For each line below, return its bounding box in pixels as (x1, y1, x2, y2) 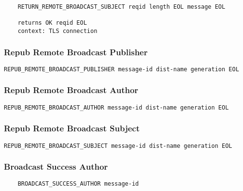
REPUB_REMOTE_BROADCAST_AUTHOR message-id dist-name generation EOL (4, 104, 229, 111)
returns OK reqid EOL (17, 19, 87, 27)
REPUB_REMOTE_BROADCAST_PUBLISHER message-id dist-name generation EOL (4, 65, 239, 73)
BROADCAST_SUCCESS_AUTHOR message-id (17, 180, 139, 188)
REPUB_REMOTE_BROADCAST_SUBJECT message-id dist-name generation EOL (4, 142, 232, 149)
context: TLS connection (17, 27, 98, 34)
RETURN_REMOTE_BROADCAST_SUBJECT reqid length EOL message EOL (17, 3, 226, 10)
